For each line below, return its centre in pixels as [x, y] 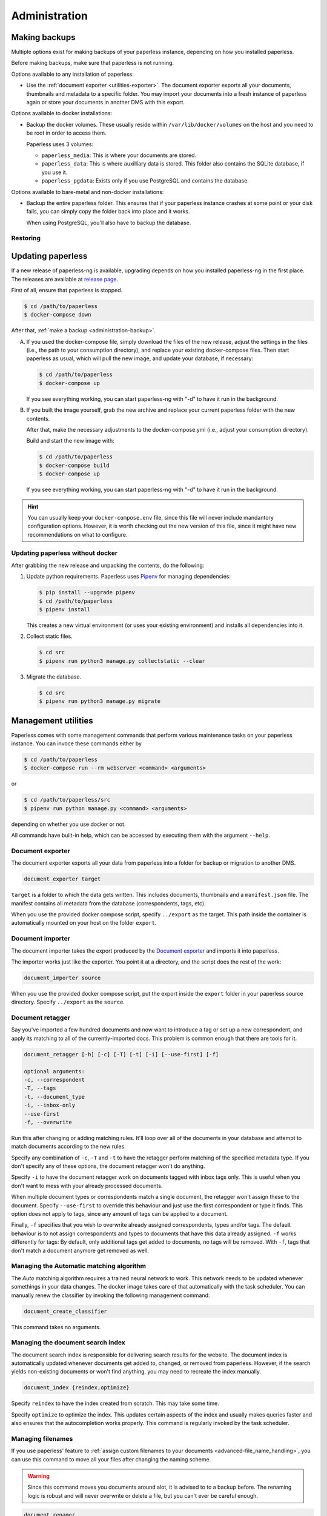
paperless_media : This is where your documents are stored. [119, 155]
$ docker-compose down [58, 315]
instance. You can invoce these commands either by [77, 743]
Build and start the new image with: [70, 441]
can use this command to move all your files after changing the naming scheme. [111, 1459]
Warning [38, 1476]
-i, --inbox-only [50, 1105]
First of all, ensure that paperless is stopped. [67, 290]
